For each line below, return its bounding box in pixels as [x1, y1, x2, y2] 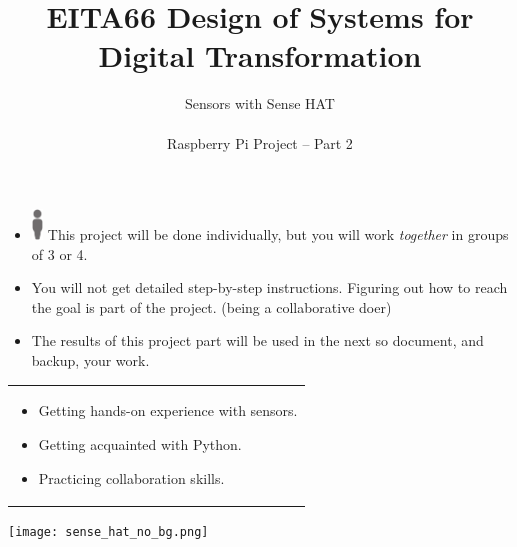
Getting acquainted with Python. [38, 433, 242, 454]
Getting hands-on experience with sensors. [38, 400, 298, 421]
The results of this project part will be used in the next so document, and [31, 330, 484, 351]
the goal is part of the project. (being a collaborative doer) [31, 296, 392, 317]
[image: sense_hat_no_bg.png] [8, 524, 209, 539]
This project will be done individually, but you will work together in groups [47, 224, 509, 245]
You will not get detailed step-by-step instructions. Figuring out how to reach [31, 277, 508, 298]
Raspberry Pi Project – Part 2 [167, 132, 353, 153]
